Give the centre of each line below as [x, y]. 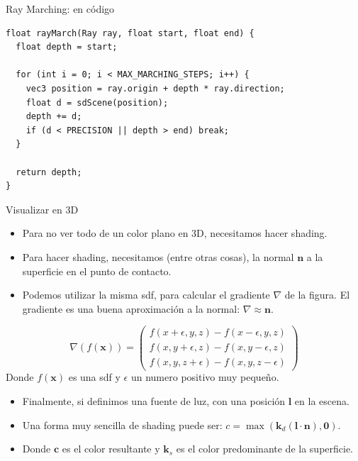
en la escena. [322, 401]
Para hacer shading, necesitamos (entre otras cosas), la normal [158, 256]
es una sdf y [94, 377]
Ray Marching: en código [60, 9]
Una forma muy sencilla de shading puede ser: [122, 424]
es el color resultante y [111, 449]
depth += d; [54, 117]
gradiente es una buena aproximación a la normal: [131, 308]
